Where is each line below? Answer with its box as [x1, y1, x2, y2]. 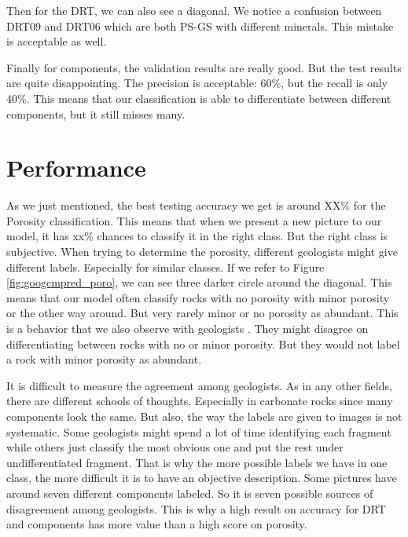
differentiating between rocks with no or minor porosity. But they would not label [6, 335, 400, 352]
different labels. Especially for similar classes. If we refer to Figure [6, 258, 325, 275]
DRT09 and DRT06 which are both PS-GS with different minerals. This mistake [6, 17, 394, 34]
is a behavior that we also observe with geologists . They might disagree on [6, 320, 369, 337]
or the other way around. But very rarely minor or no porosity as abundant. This [6, 305, 399, 321]
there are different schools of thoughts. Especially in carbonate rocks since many [6, 393, 393, 409]
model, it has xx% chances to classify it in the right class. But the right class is [6, 228, 388, 244]
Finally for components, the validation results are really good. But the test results [6, 59, 402, 75]
